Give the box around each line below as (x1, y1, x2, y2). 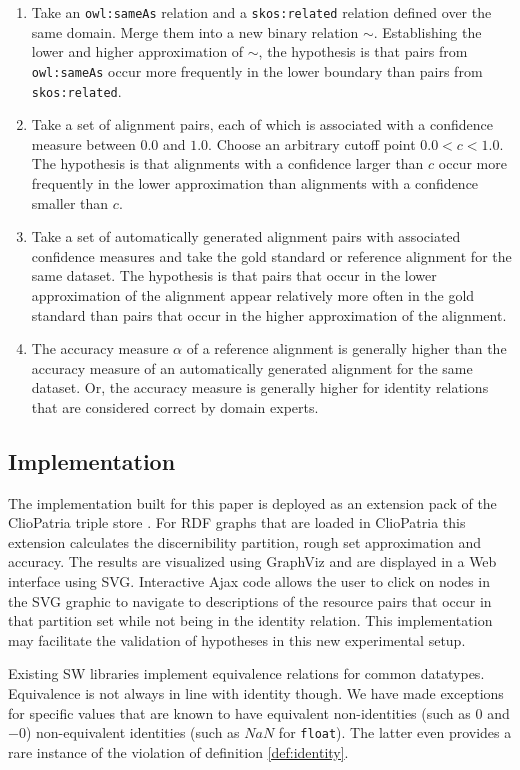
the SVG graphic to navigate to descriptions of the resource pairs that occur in (8, 590, 492, 611)
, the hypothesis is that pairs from (258, 41, 468, 62)
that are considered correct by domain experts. (31, 396, 319, 417)
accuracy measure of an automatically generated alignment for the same (31, 357, 473, 378)
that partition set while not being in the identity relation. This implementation (8, 610, 493, 631)
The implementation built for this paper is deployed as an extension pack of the (8, 492, 497, 513)
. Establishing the (373, 21, 482, 42)
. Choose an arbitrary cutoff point (208, 133, 416, 154)
